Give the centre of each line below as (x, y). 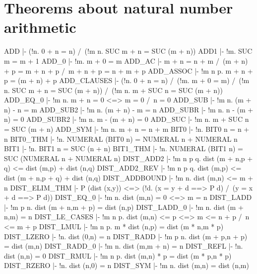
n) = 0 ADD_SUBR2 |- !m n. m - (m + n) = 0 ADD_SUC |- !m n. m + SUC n (127, 119)
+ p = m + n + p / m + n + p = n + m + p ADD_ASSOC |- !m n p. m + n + (128, 70)
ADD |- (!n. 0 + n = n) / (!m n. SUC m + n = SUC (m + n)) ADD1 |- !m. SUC (128, 51)
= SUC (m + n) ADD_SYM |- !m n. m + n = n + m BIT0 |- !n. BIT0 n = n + (127, 129)
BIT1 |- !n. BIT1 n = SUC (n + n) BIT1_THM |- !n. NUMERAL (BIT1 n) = (124, 148)
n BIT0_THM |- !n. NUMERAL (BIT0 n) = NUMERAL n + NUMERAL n (121, 138)
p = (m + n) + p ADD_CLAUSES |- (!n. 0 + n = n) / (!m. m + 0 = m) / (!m (127, 80)
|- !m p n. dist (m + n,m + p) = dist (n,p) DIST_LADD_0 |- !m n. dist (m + (124, 207)
